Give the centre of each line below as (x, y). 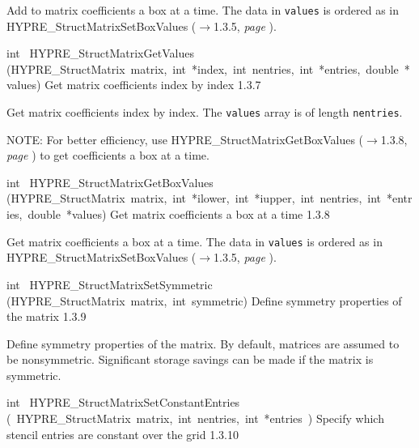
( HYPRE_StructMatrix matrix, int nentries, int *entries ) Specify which (195, 418)
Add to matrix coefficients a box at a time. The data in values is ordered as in (203, 10)
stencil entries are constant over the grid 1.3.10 (123, 434)
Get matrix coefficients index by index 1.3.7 (153, 85)
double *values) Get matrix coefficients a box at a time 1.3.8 (179, 214)
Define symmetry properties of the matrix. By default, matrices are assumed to (203, 343)
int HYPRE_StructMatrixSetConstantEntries (123, 402)
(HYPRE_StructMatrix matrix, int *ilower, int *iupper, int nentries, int (194, 198)
